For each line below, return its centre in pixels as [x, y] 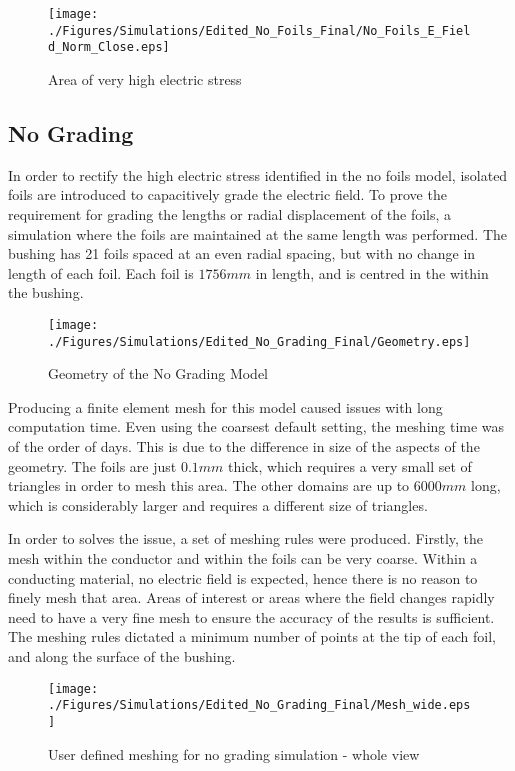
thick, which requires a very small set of [350, 465]
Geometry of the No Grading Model [158, 373]
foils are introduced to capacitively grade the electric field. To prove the [227, 194]
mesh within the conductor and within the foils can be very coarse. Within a [243, 557]
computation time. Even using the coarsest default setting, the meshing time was [256, 426]
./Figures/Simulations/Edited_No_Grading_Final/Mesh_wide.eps [259, 705]
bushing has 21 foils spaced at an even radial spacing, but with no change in [242, 253]
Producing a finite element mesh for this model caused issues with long [225, 406]
